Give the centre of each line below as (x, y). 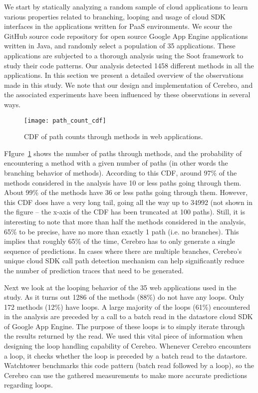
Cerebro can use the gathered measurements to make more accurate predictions (126, 375)
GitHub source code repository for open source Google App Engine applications (126, 36)
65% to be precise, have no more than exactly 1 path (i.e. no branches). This (122, 231)
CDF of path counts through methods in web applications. (114, 136)
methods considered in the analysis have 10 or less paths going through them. (123, 182)
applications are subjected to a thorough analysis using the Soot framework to (124, 55)
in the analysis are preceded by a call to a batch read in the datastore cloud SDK (129, 316)
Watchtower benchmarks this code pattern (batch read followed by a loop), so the (129, 365)
